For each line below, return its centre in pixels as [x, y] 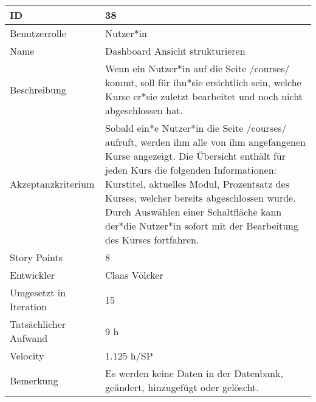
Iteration [28, 306]
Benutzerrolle [38, 33]
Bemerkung [34, 380]
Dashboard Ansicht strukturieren [175, 51]
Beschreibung [38, 89]
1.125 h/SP [129, 356]
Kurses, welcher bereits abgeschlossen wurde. [201, 198]
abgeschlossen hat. [144, 110]
